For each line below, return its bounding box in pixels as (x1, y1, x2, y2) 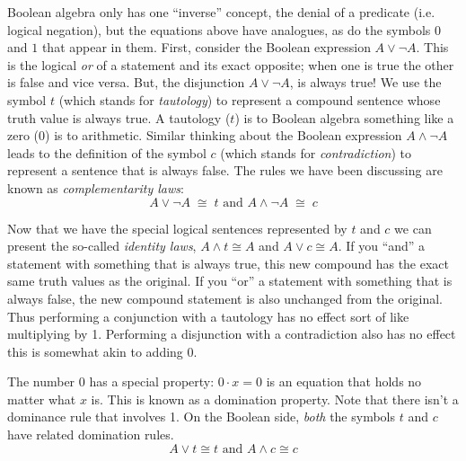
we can (394, 218, 432, 237)
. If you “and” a (338, 236, 426, 255)
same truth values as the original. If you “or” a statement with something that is (7, 271, 453, 290)
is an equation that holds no (266, 372, 422, 391)
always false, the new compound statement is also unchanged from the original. (7, 288, 444, 307)
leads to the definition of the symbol (7, 143, 207, 162)
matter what (7, 389, 76, 408)
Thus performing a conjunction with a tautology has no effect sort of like (7, 306, 409, 325)
